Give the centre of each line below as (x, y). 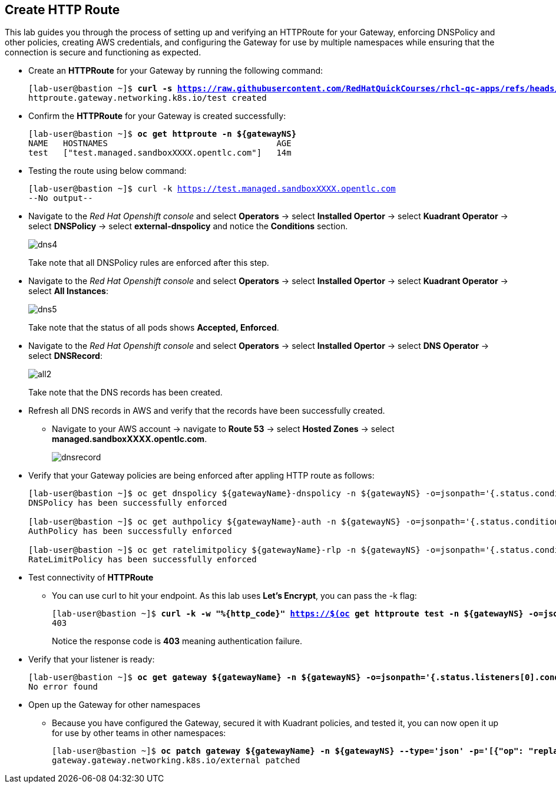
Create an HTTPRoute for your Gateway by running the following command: (176, 71)
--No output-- (61, 198)
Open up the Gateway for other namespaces (115, 705)
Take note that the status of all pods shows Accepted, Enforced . (154, 328)
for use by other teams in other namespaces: (139, 733)
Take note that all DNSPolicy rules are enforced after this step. (149, 263)
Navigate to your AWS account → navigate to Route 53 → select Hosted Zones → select (223, 429)
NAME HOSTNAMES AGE (160, 144)
